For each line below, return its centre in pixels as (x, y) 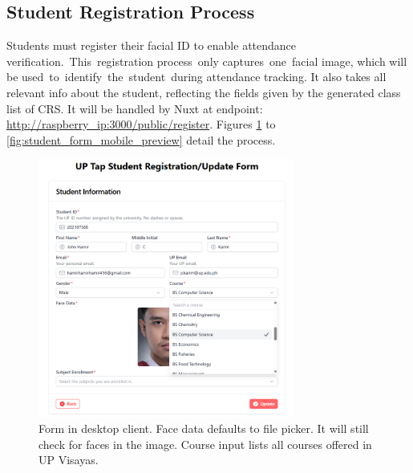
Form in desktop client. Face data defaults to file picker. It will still (204, 428)
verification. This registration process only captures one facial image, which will (207, 61)
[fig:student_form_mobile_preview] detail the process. (141, 139)
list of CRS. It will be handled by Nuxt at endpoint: (135, 108)
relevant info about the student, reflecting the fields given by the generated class (204, 92)
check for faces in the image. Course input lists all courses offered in (205, 444)
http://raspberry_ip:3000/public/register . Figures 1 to (141, 124)
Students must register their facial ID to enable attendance (152, 45)
